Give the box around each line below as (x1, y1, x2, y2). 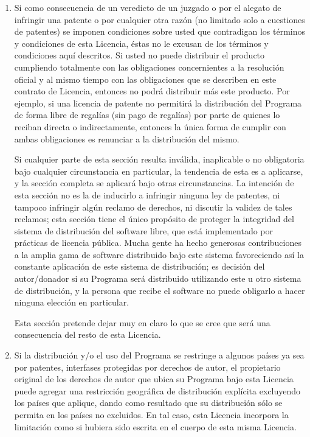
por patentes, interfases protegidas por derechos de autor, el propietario (14, 360, 281, 373)
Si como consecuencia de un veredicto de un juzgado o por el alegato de (14, 1, 281, 13)
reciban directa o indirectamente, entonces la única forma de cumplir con (14, 120, 286, 133)
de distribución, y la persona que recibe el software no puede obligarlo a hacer (14, 284, 305, 296)
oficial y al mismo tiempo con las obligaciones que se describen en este (14, 72, 277, 85)
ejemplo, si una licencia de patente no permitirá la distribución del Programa (14, 96, 302, 109)
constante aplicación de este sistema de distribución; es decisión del (14, 260, 265, 273)
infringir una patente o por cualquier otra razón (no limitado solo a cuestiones (14, 13, 305, 26)
